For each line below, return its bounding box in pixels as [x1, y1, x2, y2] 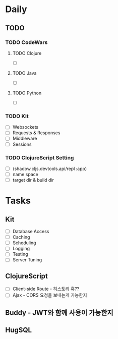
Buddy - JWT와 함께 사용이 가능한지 [5, 308, 113, 317]
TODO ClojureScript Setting [5, 154, 74, 161]
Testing [12, 251, 29, 257]
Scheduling [12, 240, 36, 246]
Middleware [12, 135, 37, 142]
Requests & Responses [12, 130, 61, 136]
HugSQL [5, 326, 32, 334]
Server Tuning [12, 257, 42, 263]
